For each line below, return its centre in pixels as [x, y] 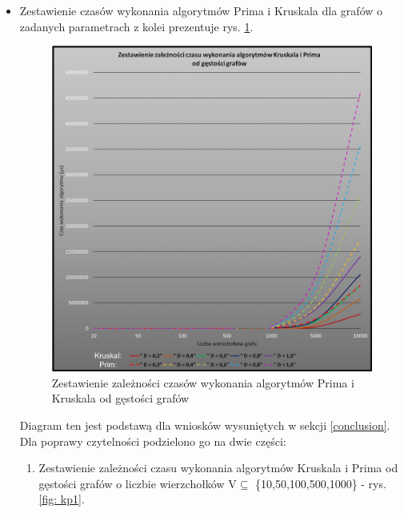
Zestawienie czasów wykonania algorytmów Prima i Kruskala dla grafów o [201, 10]
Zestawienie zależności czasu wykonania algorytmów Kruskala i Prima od [218, 468]
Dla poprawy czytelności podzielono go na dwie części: [153, 441]
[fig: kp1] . [62, 499]
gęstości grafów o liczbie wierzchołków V [138, 483]
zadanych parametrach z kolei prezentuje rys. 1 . [136, 26]
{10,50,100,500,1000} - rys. [321, 483]
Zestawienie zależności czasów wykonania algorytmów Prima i [203, 382]
